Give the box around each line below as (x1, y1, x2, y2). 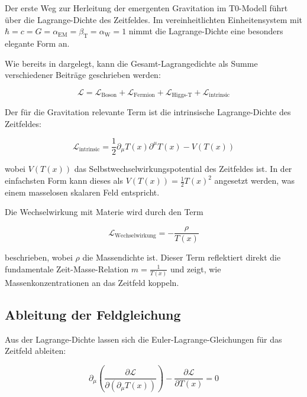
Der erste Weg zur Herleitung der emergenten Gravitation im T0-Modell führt (5, 2, 288, 14)
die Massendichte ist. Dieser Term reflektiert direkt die (82, 251, 281, 263)
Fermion (133, 92, 155, 99)
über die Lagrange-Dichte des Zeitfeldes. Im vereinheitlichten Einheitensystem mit (5, 13, 303, 25)
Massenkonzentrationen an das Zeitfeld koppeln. (5, 276, 179, 289)
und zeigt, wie (170, 262, 221, 275)
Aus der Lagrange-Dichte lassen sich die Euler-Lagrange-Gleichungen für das (5, 333, 282, 345)
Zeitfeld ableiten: (5, 344, 66, 357)
